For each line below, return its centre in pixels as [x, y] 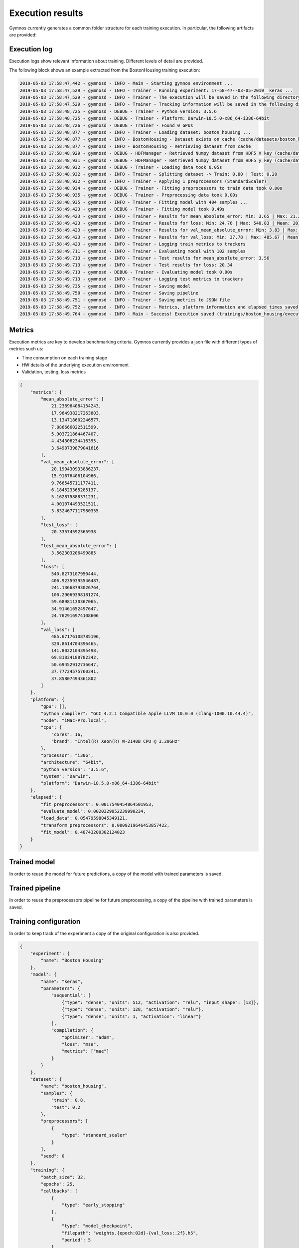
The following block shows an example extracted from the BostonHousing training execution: [105, 70]
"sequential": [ [71, 995]
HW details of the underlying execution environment [75, 365]
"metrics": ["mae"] [85, 1051]
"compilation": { [72, 1030]
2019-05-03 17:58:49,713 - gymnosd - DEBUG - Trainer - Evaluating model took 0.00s [126, 272]
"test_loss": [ [59, 525]
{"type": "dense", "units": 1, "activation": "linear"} [131, 1016]
